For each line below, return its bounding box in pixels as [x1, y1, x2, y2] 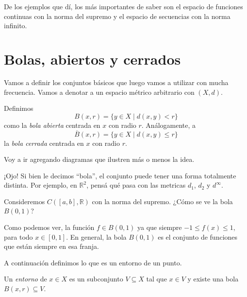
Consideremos [4, 196, 45, 206]
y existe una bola [187, 274, 239, 284]
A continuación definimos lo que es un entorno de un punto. [4, 257, 182, 267]
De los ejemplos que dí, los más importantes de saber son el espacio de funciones [4, 1, 243, 11]
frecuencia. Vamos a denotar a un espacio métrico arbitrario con [4, 87, 195, 97]
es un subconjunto [69, 274, 123, 284]
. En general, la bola [66, 231, 127, 242]
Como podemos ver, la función [4, 222, 95, 232]
